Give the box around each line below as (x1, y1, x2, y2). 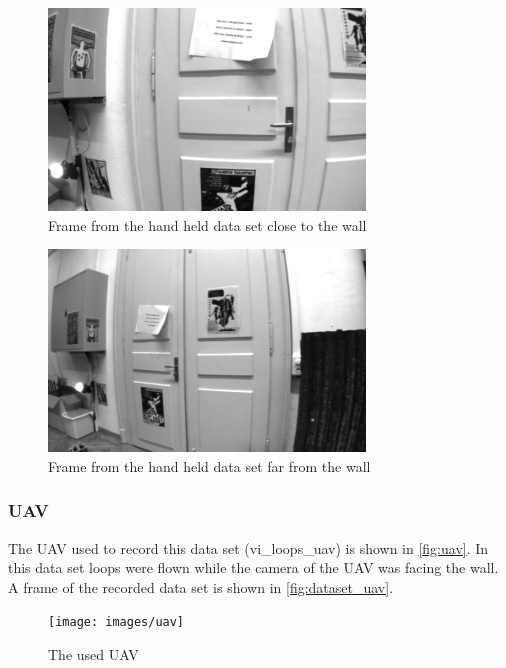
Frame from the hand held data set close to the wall (48, 214, 367, 235)
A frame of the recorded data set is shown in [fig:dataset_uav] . (8, 576, 394, 597)
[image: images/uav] (48, 615, 185, 630)
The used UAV (48, 643, 139, 664)
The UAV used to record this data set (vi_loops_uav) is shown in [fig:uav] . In (8, 537, 489, 558)
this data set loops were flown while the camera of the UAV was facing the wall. (8, 557, 499, 578)
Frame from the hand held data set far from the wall (48, 455, 371, 476)
